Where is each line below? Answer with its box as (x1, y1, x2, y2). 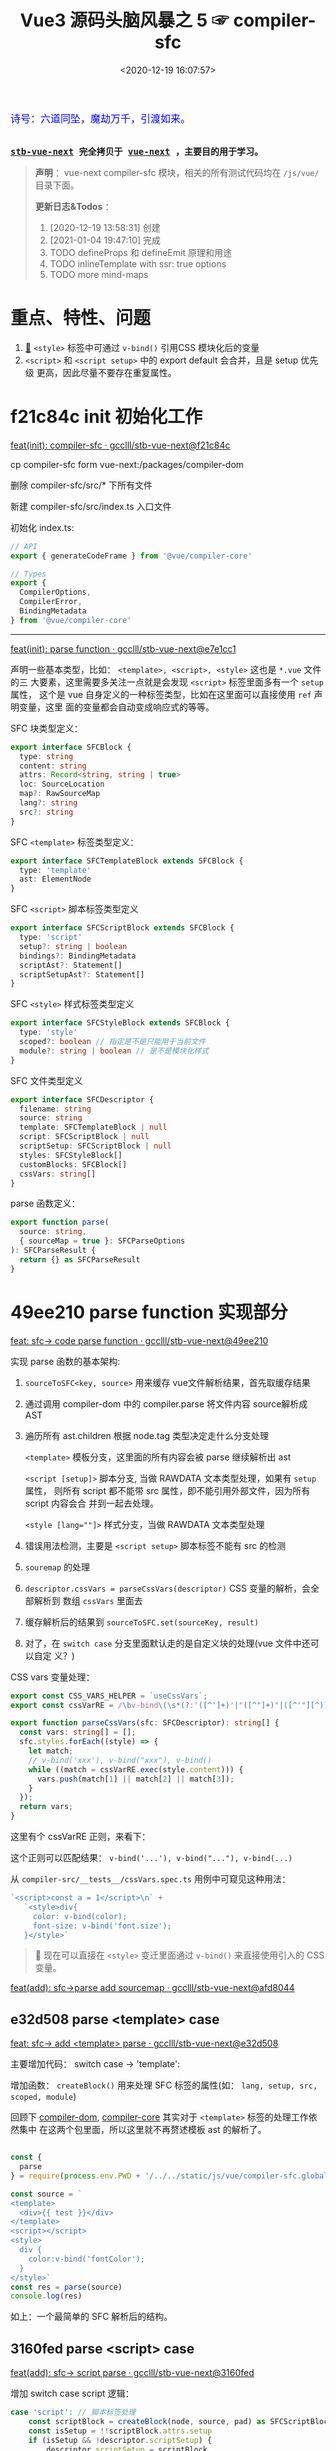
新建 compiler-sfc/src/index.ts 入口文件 (10, 500, 172, 512)
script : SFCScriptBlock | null (19, 1132, 150, 1142)
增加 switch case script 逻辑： (10, 2387, 135, 2400)
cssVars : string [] (19, 1169, 97, 1179)
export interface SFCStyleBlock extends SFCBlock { (10, 1018, 230, 1028)
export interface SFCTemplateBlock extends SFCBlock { (10, 856, 244, 866)
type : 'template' (19, 865, 92, 875)
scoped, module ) (10, 2091, 77, 2103)
